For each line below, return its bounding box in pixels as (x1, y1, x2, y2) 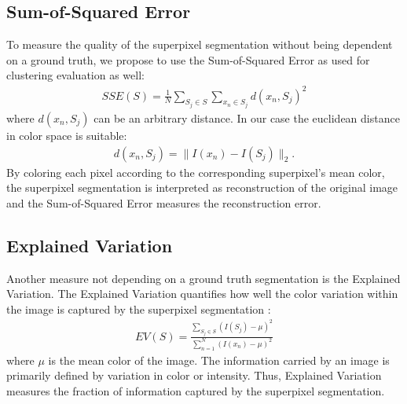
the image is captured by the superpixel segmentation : (6, 300, 271, 317)
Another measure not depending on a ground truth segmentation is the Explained (6, 270, 401, 286)
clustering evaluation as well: (6, 67, 145, 83)
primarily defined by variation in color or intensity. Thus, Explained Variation (6, 367, 382, 384)
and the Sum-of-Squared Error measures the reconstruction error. (6, 194, 321, 211)
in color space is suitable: (6, 127, 127, 143)
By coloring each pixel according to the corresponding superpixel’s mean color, (6, 163, 385, 180)
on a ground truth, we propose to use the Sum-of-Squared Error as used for (6, 51, 370, 68)
